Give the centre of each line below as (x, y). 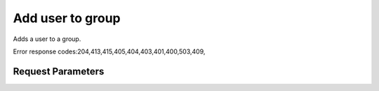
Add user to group (67, 18)
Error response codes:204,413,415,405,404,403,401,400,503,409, (109, 51)
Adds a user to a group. (47, 39)
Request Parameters (59, 71)
